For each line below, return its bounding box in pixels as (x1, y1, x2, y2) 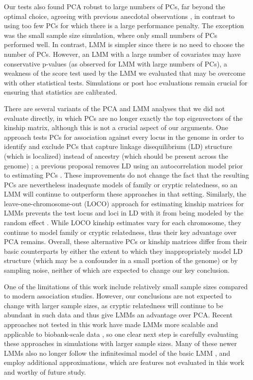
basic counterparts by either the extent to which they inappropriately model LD (4, 246, 243, 256)
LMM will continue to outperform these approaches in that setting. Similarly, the (4, 189, 247, 199)
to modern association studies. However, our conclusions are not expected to (4, 291, 232, 301)
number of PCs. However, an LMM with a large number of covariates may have (4, 49, 241, 59)
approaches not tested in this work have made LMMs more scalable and (4, 319, 218, 329)
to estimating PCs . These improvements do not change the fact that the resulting (4, 170, 249, 180)
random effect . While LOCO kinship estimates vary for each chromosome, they (4, 217, 241, 228)
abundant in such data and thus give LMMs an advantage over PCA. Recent (4, 310, 233, 320)
